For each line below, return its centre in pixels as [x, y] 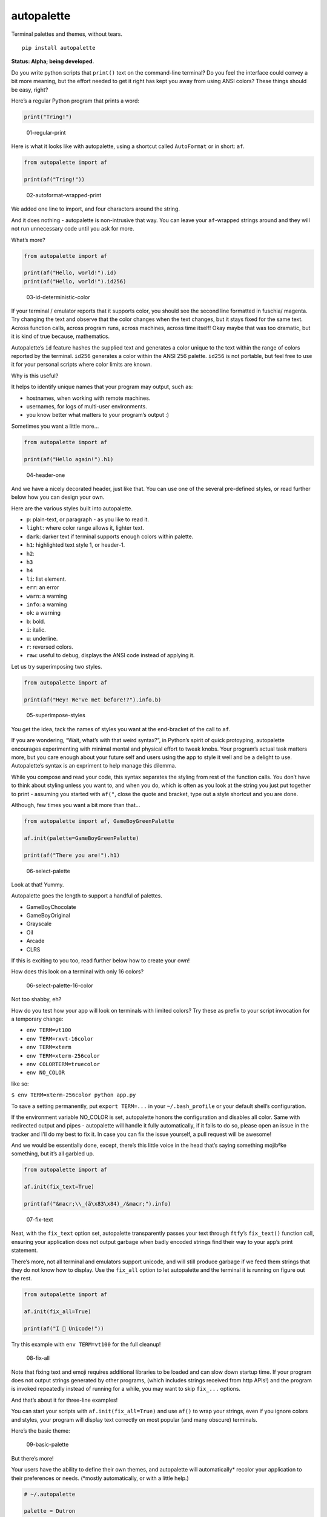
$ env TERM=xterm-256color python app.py [74, 1095]
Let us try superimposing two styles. [57, 666]
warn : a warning [47, 596]
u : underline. [42, 638]
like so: [20, 1084]
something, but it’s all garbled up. [53, 1154]
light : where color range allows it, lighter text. [85, 528]
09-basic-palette [48, 1445]
